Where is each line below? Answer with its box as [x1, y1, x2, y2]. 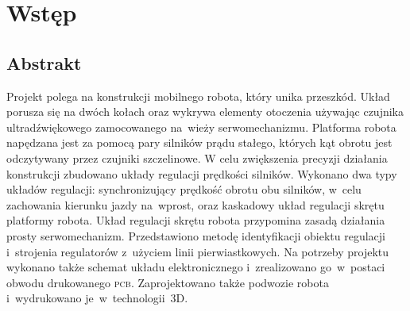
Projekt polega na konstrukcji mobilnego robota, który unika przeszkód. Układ [6, 87, 390, 104]
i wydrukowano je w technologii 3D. [6, 290, 188, 306]
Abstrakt [6, 50, 82, 75]
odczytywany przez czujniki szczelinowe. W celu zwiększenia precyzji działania [6, 149, 388, 166]
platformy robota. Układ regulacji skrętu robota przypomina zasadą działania [6, 212, 385, 228]
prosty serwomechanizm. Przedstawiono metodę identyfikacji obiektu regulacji [6, 227, 385, 244]
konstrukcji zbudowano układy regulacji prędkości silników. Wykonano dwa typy [6, 165, 397, 182]
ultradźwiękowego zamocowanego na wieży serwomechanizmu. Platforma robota [6, 118, 396, 135]
